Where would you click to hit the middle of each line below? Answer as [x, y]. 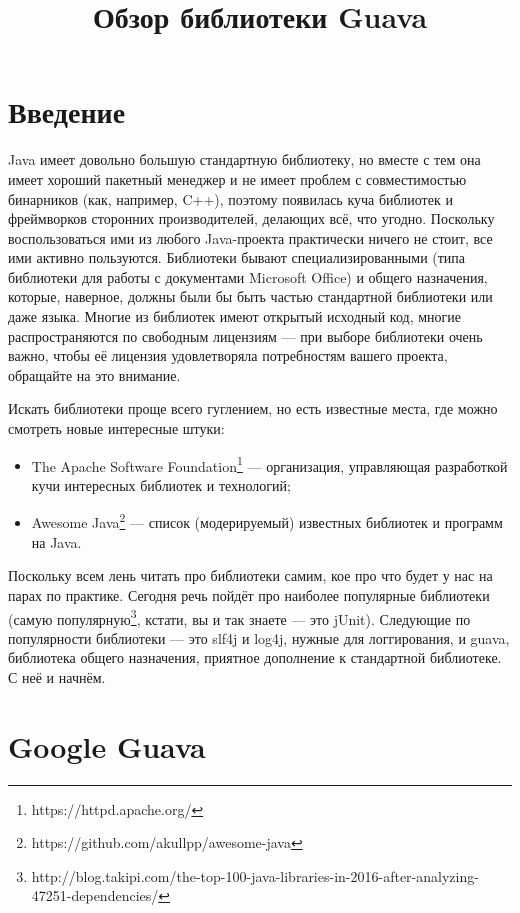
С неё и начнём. [57, 676]
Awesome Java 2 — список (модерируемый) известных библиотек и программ [267, 521]
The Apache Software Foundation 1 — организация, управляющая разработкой [269, 464]
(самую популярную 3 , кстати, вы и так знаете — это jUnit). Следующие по [239, 617]
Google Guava [107, 745]
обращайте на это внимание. [94, 374]
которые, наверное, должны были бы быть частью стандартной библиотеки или [250, 296]
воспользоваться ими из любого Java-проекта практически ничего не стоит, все [250, 237]
